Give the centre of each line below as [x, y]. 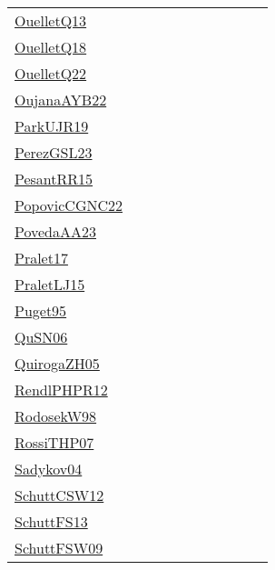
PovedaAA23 [56, 231]
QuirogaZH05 [57, 363]
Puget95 [41, 310]
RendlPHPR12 [61, 390]
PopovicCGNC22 [69, 205]
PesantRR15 [54, 179]
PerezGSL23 [54, 152]
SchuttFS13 [51, 521]
